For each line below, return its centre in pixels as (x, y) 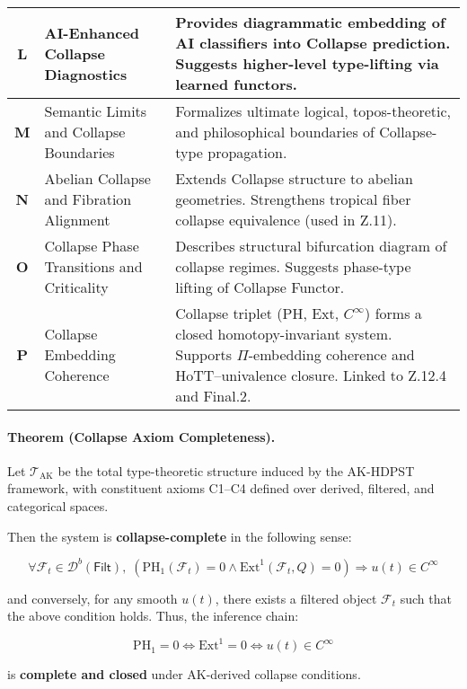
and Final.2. (213, 396)
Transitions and (93, 266)
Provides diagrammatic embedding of (310, 22)
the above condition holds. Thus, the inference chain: (153, 616)
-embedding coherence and (331, 354)
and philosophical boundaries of (275, 132)
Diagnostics (86, 74)
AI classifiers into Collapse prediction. (313, 43)
